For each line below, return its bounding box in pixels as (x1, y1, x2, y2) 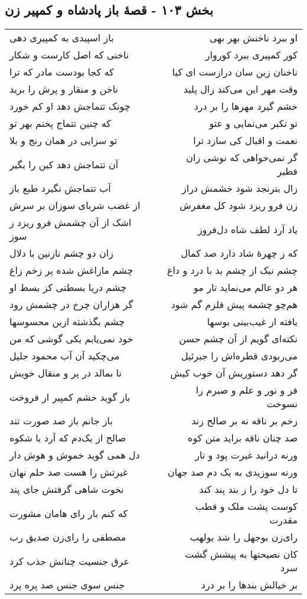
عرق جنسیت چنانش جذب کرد (9, 554, 129, 568)
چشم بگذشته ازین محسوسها (9, 315, 125, 329)
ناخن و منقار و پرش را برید (9, 82, 119, 96)
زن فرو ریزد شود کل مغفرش (179, 198, 298, 212)
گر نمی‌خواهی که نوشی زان (186, 150, 298, 165)
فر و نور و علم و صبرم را (195, 383, 298, 397)
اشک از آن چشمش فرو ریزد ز (9, 215, 132, 230)
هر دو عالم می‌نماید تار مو (194, 280, 298, 294)
